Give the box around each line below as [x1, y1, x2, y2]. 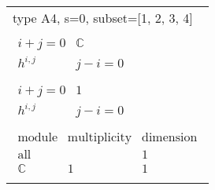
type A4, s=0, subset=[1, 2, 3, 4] [13, 9, 193, 27]
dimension [142, 130, 198, 144]
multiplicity [67, 130, 132, 144]
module [17, 130, 58, 144]
